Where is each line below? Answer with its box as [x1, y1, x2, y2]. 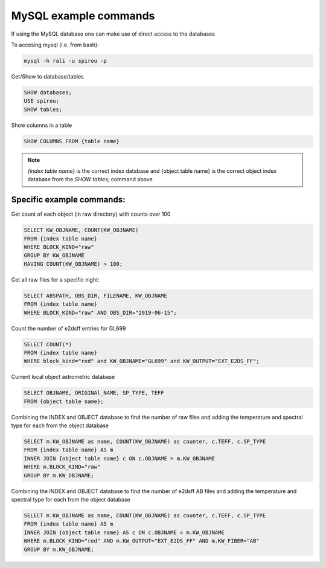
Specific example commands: [11, 195, 126, 205]
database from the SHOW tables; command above [27, 176, 153, 183]
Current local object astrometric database [11, 373, 115, 381]
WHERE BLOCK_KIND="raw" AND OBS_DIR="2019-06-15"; [24, 309, 177, 316]
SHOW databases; [24, 89, 72, 96]
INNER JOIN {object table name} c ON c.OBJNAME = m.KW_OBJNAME [24, 455, 216, 462]
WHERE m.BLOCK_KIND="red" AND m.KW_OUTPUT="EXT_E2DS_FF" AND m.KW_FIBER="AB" [24, 538, 260, 544]
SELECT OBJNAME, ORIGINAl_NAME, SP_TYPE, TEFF [24, 390, 164, 396]
